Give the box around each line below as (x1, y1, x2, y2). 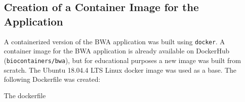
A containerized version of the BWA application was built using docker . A (4, 36, 225, 46)
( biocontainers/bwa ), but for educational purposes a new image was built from (4, 55, 241, 65)
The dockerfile (4, 90, 46, 100)
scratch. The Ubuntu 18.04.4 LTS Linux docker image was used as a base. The (4, 64, 237, 75)
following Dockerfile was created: (4, 74, 101, 84)
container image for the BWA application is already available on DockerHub (4, 46, 230, 56)
